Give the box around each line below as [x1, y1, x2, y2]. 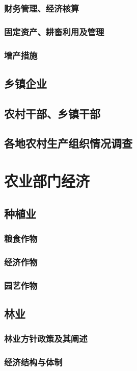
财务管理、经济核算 [4, 2, 79, 14]
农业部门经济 [4, 170, 90, 191]
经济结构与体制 [4, 356, 63, 368]
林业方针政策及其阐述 [4, 332, 88, 345]
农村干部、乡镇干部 [4, 105, 100, 121]
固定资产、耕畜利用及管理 [4, 25, 104, 38]
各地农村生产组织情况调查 [4, 135, 132, 151]
